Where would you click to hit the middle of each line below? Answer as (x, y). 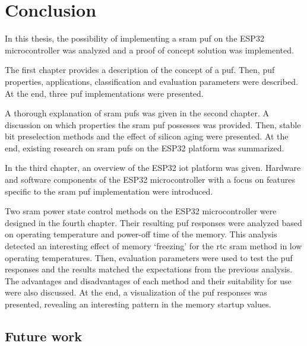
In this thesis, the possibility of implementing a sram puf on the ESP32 (134, 38)
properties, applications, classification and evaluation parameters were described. (151, 81)
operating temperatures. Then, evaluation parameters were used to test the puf (149, 257)
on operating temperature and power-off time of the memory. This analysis (141, 234)
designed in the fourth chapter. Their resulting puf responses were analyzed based (153, 222)
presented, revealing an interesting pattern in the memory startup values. (138, 304)
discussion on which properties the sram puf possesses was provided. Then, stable (153, 124)
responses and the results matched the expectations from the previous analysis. (149, 269)
